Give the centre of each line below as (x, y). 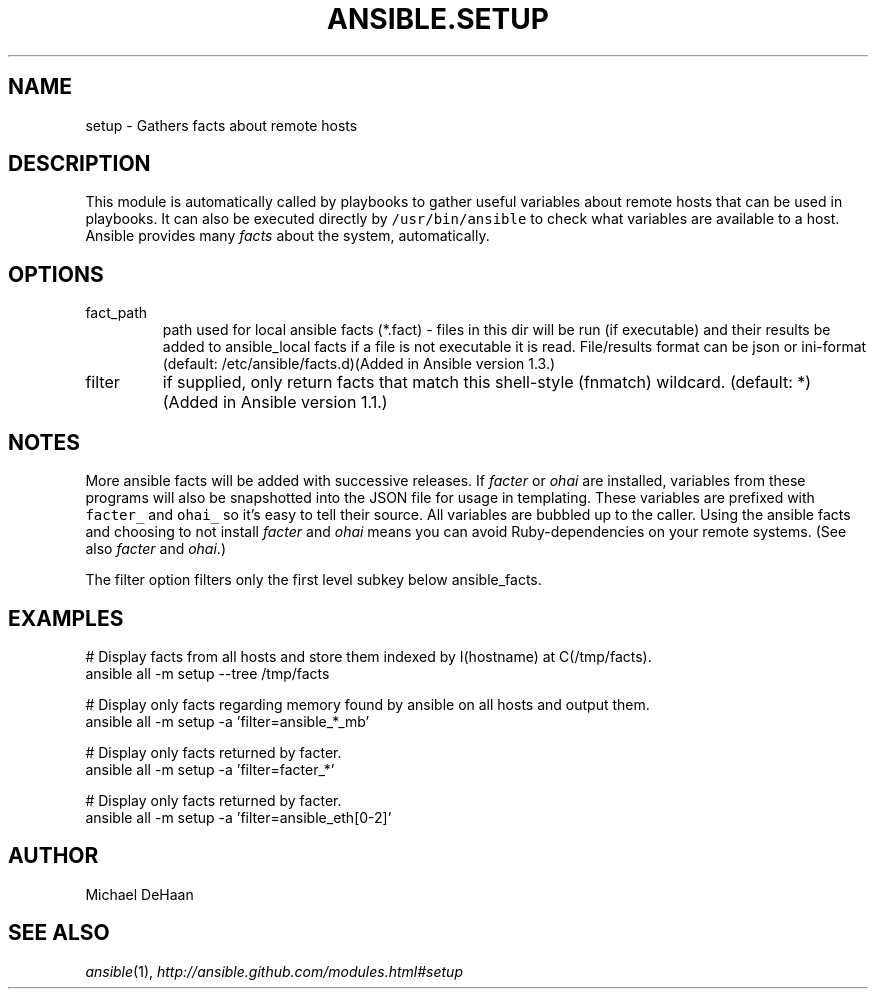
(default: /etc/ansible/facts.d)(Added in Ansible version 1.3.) (359, 364)
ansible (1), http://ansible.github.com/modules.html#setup (274, 971)
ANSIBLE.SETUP (438, 19)
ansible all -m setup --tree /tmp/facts (207, 673)
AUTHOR (53, 856)
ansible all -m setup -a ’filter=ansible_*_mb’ (227, 721)
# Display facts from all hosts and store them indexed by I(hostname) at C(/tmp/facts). (368, 656)
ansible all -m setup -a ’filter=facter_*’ (210, 769)
